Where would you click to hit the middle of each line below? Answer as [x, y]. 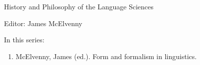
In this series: [24, 40]
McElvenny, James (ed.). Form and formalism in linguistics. [106, 56]
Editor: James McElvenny [43, 23]
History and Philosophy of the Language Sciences [79, 6]
